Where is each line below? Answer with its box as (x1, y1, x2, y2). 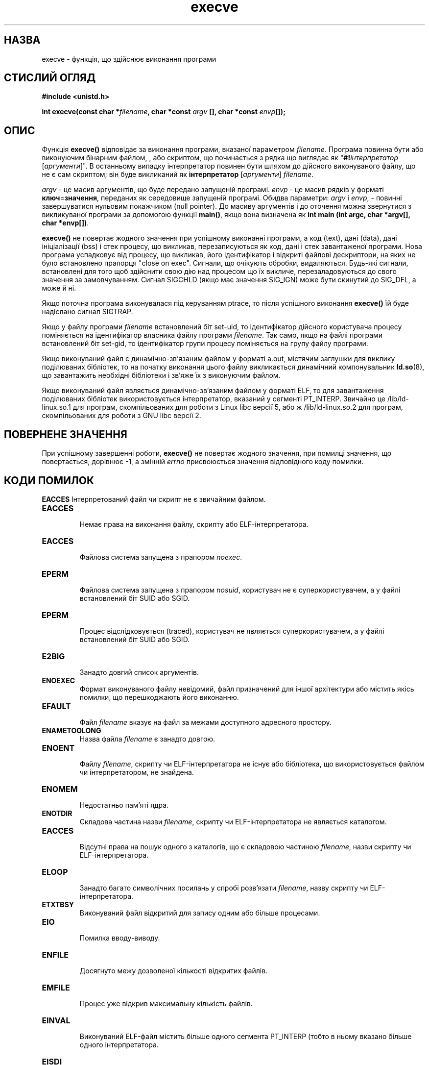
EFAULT (42, 701, 71, 711)
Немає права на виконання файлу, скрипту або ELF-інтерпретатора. (79, 520, 309, 528)
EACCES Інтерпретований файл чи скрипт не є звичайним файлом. (42, 495, 266, 503)
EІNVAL (42, 1015, 71, 1025)
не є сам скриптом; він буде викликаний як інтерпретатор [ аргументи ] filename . (42, 170, 314, 179)
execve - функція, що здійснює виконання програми (42, 54, 216, 63)
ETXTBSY (42, 900, 74, 909)
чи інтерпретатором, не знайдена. (79, 768, 194, 776)
